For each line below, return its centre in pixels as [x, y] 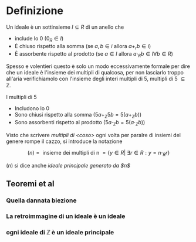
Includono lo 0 [32, 108]
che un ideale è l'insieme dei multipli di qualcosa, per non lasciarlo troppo [95, 73]
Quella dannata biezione [41, 200]
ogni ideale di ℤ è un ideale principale [60, 232]
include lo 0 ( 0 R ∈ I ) [39, 39]
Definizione [35, 11]
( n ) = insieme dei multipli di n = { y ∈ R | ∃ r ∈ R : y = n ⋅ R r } [99, 153]
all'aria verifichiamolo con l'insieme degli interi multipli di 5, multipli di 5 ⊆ [96, 79]
